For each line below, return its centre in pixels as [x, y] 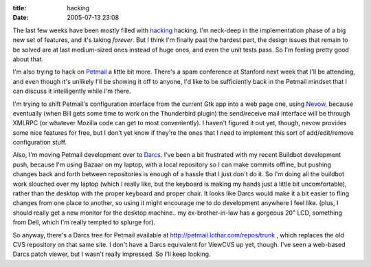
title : [20, 8]
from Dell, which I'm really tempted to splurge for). [84, 222]
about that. [28, 59]
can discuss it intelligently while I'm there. [72, 91]
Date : [21, 18]
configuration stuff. [40, 142]
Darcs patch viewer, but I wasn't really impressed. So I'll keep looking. [112, 254]
